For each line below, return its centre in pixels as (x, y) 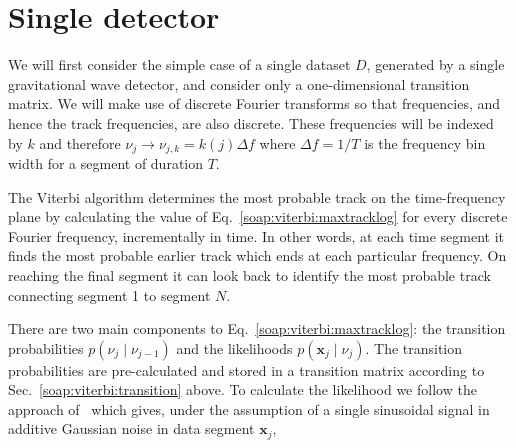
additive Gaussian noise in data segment (131, 428)
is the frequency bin (425, 142)
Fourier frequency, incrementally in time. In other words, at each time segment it (256, 235)
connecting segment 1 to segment (109, 294)
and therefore (80, 142)
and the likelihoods (234, 347)
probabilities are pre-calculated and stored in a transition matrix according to (246, 369)
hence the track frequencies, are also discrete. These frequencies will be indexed (251, 122)
